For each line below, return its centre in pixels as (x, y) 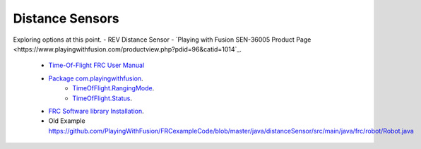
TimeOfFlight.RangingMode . (113, 88)
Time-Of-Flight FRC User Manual (96, 65)
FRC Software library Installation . (96, 111)
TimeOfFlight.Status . (102, 98)
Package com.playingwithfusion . (96, 78)
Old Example (67, 121)
